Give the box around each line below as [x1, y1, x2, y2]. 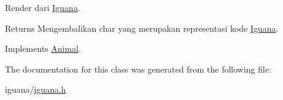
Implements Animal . [5, 42, 81, 55]
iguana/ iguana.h [5, 83, 66, 96]
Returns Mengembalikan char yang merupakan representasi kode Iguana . [5, 21, 279, 34]
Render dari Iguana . [5, 1, 80, 13]
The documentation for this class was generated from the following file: [5, 62, 271, 75]
